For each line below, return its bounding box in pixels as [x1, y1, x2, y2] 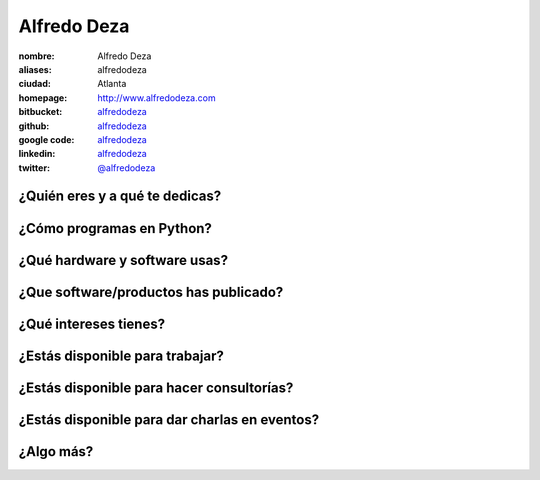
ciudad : [18, 78, 52, 90]
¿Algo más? [18, 443, 94, 460]
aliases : [18, 63, 52, 75]
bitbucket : [18, 106, 63, 118]
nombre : [18, 50, 55, 62]
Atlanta [97, 78, 127, 90]
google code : [18, 133, 75, 145]
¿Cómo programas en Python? [18, 220, 212, 237]
